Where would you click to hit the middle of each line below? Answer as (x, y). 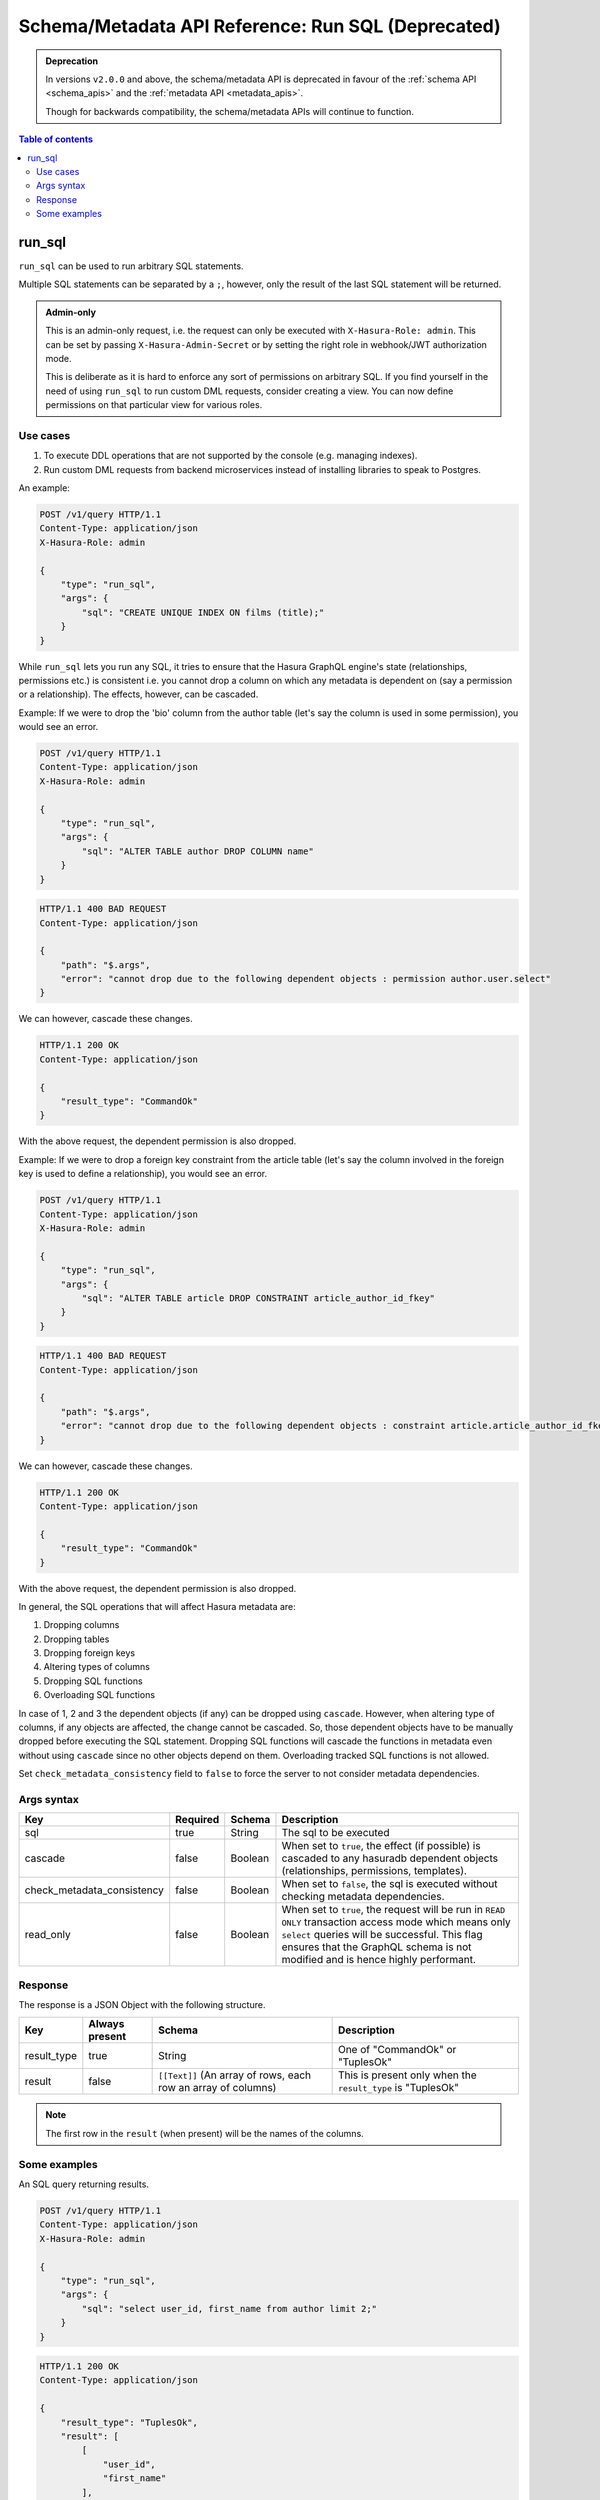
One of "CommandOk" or (397, 2050)
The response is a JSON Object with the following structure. (142, 2005)
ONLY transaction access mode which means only (396, 1922)
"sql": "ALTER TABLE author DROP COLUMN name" (197, 851)
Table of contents (56, 139)
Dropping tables (76, 1639)
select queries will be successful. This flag (382, 1935)
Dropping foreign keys (89, 1653)
